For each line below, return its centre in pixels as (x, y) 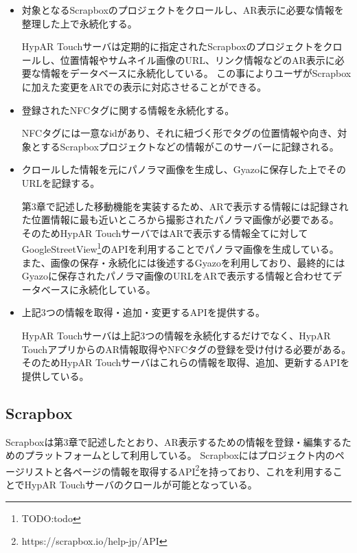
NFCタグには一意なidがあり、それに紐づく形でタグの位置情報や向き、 (180, 133)
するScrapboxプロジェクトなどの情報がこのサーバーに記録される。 (190, 146)
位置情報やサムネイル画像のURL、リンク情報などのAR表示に (197, 59)
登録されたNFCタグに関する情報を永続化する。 (128, 110)
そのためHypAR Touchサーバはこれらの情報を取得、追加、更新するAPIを (186, 362)
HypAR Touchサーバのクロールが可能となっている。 (141, 484)
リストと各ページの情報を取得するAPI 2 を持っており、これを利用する (178, 470)
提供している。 (55, 375)
